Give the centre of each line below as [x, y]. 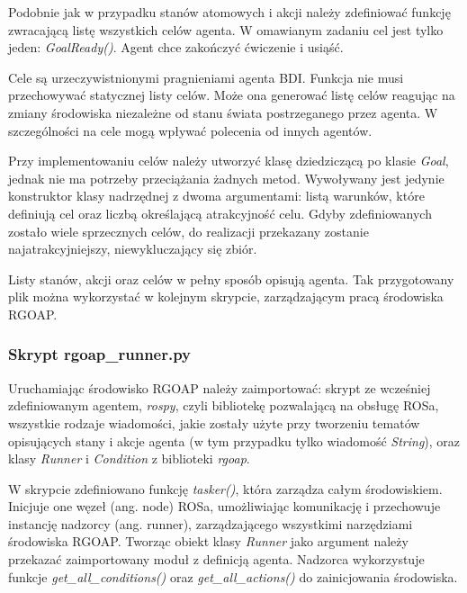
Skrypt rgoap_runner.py [100, 354]
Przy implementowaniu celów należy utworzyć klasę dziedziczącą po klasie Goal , [229, 161]
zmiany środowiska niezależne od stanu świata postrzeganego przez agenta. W [223, 112]
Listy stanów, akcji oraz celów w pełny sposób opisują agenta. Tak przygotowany [231, 279]
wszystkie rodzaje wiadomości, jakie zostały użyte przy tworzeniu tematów [214, 422]
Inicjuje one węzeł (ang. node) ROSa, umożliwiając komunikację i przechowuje [225, 506]
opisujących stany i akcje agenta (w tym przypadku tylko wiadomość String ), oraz [234, 440]
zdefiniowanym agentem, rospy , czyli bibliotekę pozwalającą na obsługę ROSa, [224, 405]
